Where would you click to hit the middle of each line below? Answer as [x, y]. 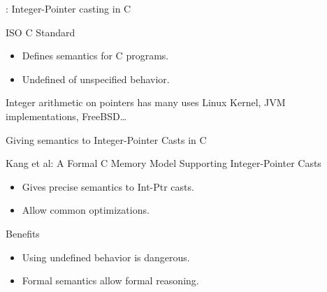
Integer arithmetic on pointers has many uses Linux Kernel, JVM [146, 102]
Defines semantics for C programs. [95, 56]
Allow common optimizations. [86, 210]
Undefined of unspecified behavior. [96, 79]
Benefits [23, 233]
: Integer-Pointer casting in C [68, 8]
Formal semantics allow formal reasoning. [110, 280]
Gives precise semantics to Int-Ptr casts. [108, 186]
